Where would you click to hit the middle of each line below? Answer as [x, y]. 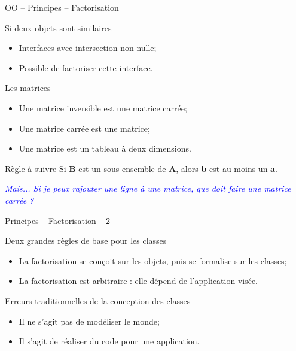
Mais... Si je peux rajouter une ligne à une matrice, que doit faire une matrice [148, 188]
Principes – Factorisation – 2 [58, 220]
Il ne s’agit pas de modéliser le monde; [89, 321]
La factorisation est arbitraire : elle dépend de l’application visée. [138, 281]
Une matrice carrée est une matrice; [84, 128]
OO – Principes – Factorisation [62, 7]
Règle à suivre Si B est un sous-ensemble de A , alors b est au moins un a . [141, 168]
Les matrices [28, 88]
